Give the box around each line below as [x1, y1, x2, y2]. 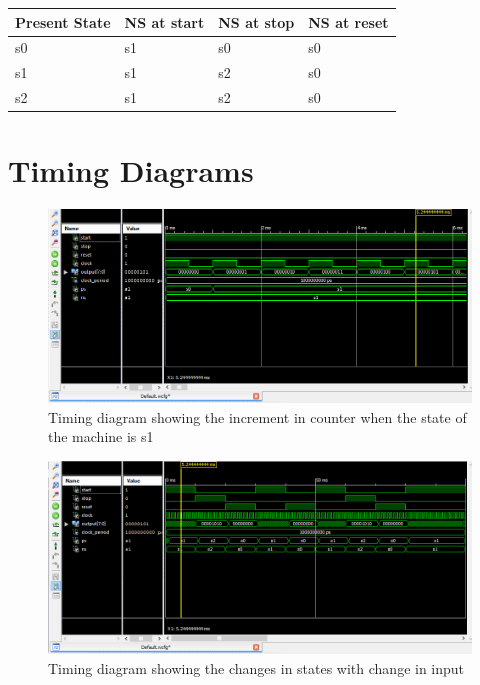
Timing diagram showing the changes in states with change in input [48, 657, 465, 678]
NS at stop [218, 11, 295, 32]
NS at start [124, 11, 205, 32]
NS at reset [308, 11, 389, 32]
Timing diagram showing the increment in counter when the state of [48, 406, 467, 427]
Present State [15, 11, 111, 32]
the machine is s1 [48, 426, 154, 447]
